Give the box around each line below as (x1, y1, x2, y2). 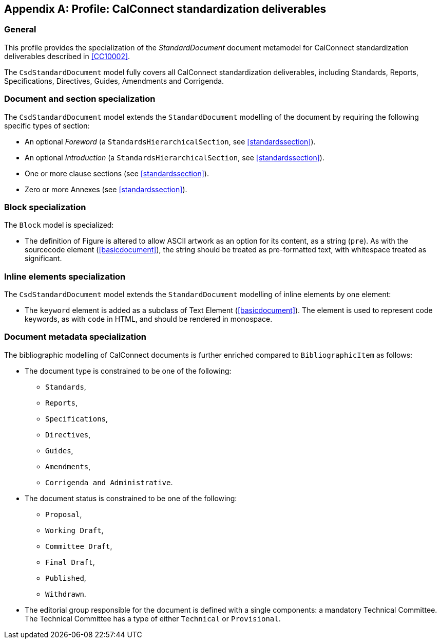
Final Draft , (45, 557, 95, 566)
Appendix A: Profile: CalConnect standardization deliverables (4, 3, 327, 15)
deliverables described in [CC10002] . (4, 51, 130, 61)
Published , (45, 573, 86, 582)
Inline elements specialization (4, 271, 126, 282)
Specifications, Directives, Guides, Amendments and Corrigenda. (4, 76, 224, 85)
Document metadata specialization (4, 332, 147, 342)
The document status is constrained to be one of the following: (25, 493, 237, 503)
